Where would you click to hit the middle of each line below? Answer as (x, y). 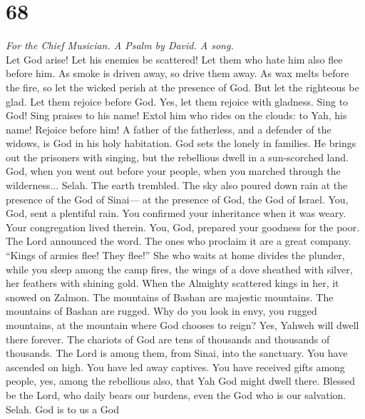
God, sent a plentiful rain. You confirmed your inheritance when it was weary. (176, 213)
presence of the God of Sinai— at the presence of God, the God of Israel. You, (177, 199)
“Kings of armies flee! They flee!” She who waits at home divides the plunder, (175, 255)
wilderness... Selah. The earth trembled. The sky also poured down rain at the (177, 185)
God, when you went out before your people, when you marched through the (173, 171)
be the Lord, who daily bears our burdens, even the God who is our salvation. (176, 394)
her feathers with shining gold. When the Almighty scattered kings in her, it (173, 283)
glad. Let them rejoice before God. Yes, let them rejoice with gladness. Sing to (177, 101)
